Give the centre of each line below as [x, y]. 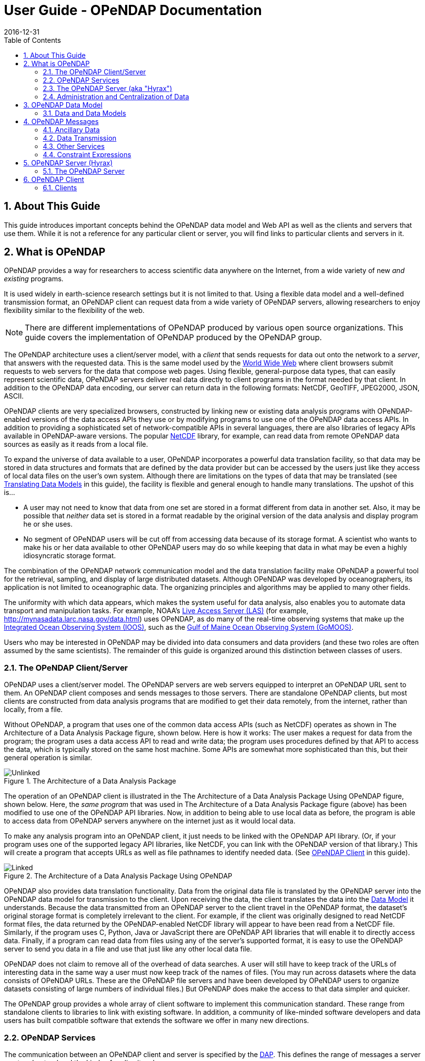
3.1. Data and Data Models [84, 113]
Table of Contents [33, 40]
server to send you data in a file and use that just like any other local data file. [128, 949]
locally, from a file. [33, 710]
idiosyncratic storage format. [70, 556]
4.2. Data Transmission [80, 138]
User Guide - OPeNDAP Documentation [133, 10]
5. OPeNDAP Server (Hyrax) [68, 163]
